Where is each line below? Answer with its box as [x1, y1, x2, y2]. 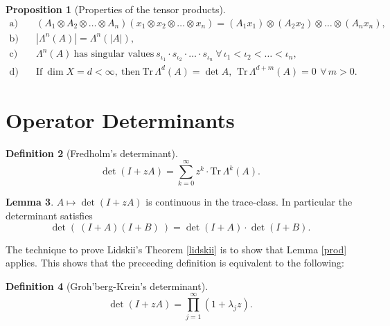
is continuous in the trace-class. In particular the [145, 194, 353, 209]
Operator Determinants [6, 105, 235, 134]
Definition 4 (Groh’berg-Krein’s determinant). [6, 278, 209, 293]
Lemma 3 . [6, 194, 54, 209]
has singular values [73, 49, 154, 60]
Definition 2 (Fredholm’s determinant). [6, 145, 178, 160]
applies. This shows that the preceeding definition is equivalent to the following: [6, 255, 344, 270]
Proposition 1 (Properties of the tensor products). [6, 2, 226, 16]
